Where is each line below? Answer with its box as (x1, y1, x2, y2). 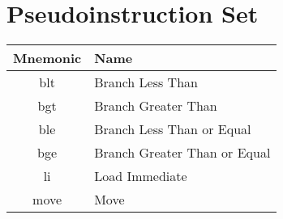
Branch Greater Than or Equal (94, 143, 271, 162)
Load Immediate (94, 166, 187, 186)
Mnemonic (13, 48, 82, 68)
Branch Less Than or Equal (94, 120, 251, 139)
